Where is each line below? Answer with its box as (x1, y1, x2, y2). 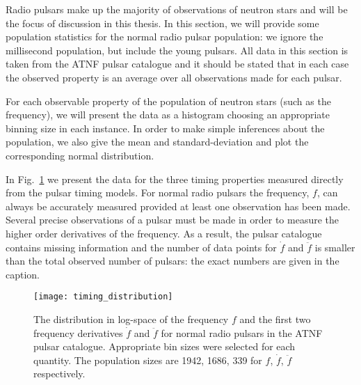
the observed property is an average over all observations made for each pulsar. (6, 70, 342, 84)
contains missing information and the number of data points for (6, 239, 277, 254)
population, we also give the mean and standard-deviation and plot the (6, 134, 309, 149)
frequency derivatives (33, 325, 123, 340)
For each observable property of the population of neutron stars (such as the (6, 93, 331, 108)
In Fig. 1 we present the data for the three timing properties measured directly (6, 171, 344, 186)
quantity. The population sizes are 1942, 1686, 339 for (33, 352, 262, 367)
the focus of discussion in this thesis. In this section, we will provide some (6, 15, 319, 30)
